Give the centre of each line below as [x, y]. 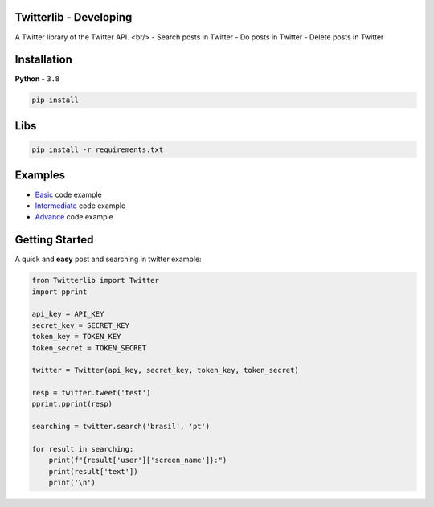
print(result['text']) [93, 471]
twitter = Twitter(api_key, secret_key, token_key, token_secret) [165, 370]
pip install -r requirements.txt [98, 150]
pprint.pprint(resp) [72, 404]
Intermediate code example [80, 206]
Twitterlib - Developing [74, 17]
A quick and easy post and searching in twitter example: [108, 259]
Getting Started [54, 240]
